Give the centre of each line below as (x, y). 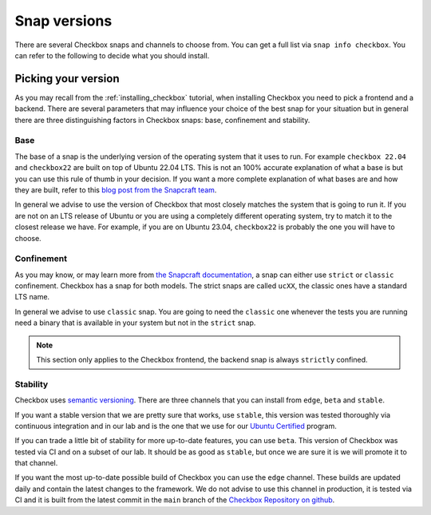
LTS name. (32, 297)
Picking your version (67, 79)
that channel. (36, 463)
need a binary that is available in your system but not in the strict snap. (135, 323)
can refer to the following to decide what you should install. (112, 55)
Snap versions (63, 21)
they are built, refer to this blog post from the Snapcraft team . (116, 190)
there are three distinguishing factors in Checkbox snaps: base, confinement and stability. (162, 120)
